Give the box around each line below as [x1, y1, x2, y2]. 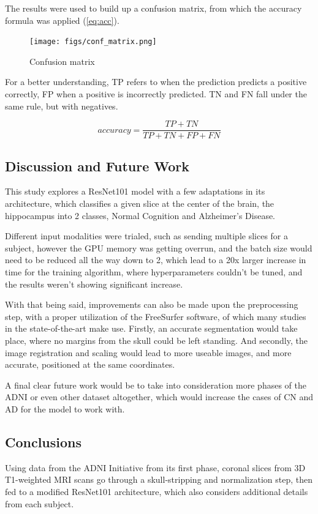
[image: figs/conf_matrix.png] [29, 37, 157, 47]
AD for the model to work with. [5, 402, 125, 415]
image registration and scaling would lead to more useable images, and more [5, 346, 292, 359]
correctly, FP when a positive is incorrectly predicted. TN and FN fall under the [5, 88, 307, 100]
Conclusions [5, 432, 82, 451]
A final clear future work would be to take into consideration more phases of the [5, 378, 306, 391]
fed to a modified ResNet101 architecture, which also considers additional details [5, 485, 308, 497]
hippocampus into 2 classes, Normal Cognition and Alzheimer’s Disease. [5, 209, 276, 222]
